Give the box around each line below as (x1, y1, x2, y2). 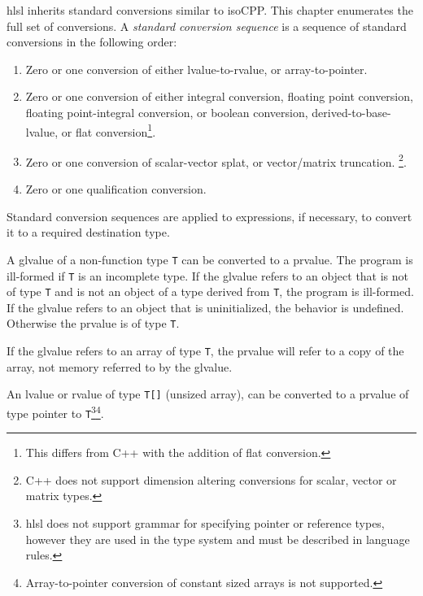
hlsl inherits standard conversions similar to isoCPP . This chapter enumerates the (7, 2, 413, 18)
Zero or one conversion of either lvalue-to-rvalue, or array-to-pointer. (25, 60, 368, 77)
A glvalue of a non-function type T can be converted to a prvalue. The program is (7, 250, 413, 268)
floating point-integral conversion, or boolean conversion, (25, 103, 308, 120)
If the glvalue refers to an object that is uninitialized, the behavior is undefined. (7, 298, 404, 315)
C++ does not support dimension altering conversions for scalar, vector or (25, 471, 397, 488)
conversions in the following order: (7, 33, 177, 50)
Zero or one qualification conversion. (25, 181, 207, 198)
